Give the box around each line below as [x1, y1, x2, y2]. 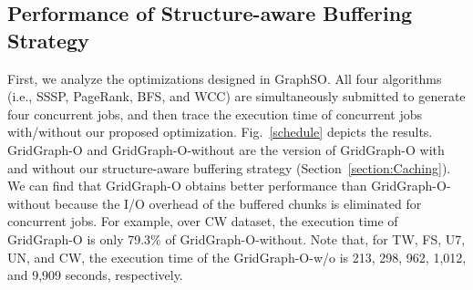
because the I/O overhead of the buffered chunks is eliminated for [55, 193, 422, 212]
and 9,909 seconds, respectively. [7, 265, 183, 285]
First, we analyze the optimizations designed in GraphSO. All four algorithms [7, 68, 442, 88]
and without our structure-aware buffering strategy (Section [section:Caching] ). [7, 158, 451, 177]
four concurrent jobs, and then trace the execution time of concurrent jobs [7, 104, 423, 123]
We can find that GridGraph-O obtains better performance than [7, 176, 367, 195]
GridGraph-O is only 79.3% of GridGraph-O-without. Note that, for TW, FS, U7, [7, 229, 466, 248]
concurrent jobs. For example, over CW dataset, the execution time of [7, 212, 398, 231]
